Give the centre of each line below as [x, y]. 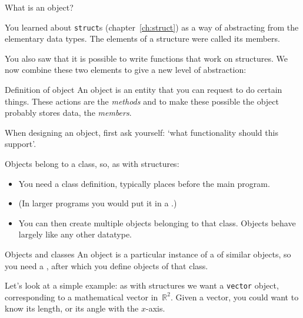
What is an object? [39, 7]
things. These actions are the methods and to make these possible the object [142, 101]
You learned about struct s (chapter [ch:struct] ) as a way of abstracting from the [152, 27]
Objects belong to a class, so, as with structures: [92, 163]
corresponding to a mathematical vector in [81, 297]
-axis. [155, 308]
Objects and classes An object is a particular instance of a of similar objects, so [148, 254]
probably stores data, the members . [68, 113]
